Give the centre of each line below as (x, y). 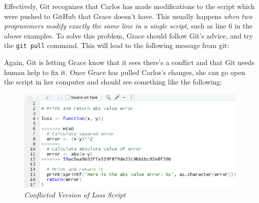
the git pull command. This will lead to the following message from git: (117, 45)
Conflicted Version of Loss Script (75, 195)
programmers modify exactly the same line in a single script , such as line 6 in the (128, 26)
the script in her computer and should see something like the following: (113, 82)
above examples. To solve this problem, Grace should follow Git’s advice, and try (128, 35)
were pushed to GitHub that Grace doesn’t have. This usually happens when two (128, 16)
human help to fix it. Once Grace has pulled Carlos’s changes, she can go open (125, 72)
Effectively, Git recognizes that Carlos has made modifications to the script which (129, 6)
